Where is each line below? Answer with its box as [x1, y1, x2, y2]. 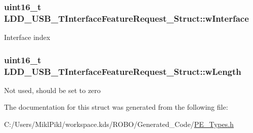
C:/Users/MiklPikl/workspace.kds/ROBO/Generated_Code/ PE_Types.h [4, 119, 234, 129]
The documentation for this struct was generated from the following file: [4, 102, 228, 112]
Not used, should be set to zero [4, 84, 101, 95]
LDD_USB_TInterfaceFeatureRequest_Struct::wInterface [4, 12, 249, 24]
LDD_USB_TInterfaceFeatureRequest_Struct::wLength [4, 65, 241, 77]
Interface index [4, 32, 51, 42]
